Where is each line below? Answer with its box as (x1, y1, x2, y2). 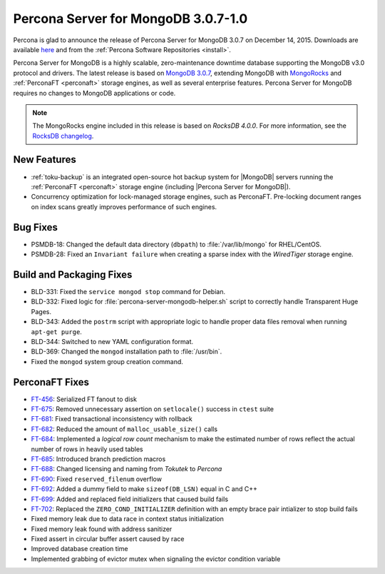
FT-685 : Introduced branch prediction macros (31, 454, 166, 463)
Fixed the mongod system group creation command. (31, 357, 183, 366)
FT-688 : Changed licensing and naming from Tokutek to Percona (31, 465, 222, 473)
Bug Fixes (13, 221, 58, 233)
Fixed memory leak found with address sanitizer (31, 525, 173, 533)
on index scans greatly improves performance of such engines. (31, 202, 217, 211)
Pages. (31, 307, 51, 316)
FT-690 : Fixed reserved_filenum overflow (31, 475, 162, 483)
